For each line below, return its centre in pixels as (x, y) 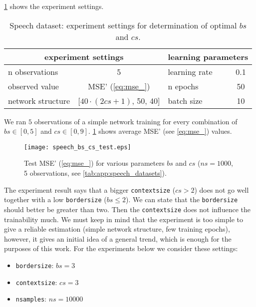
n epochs (183, 86)
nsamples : (31, 299)
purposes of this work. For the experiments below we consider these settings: (121, 248)
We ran (15, 121)
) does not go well (222, 189)
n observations (33, 71)
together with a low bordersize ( (55, 199)
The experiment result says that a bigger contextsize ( (90, 189)
